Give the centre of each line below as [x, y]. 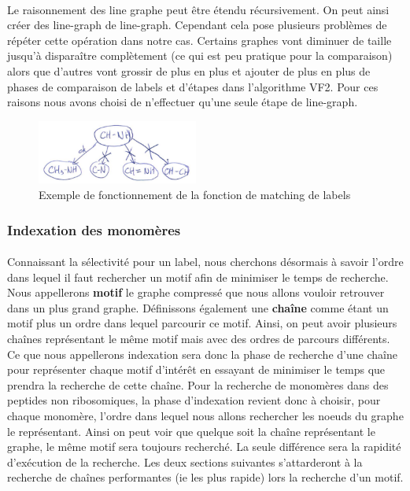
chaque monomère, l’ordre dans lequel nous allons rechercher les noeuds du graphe [205, 416]
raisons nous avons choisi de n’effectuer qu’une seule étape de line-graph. [183, 102]
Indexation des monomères [94, 229]
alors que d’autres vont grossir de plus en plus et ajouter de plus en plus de [189, 70]
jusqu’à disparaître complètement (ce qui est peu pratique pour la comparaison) [200, 55]
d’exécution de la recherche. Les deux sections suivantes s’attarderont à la [185, 461]
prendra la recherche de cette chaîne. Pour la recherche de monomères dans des [198, 384]
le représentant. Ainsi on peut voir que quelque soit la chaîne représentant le [191, 431]
